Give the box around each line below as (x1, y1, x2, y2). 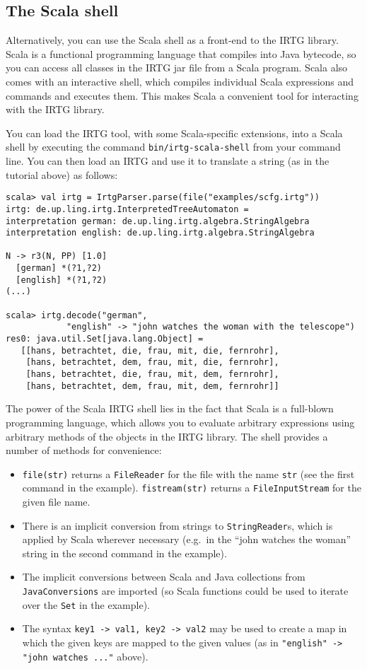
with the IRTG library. (6, 102, 105, 117)
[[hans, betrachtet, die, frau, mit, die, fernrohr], (21, 345, 279, 356)
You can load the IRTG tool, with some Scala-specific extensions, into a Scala (6, 125, 343, 140)
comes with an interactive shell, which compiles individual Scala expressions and (6, 74, 354, 88)
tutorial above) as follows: (6, 167, 118, 182)
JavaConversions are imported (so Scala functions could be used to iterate (22, 583, 349, 598)
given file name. (22, 494, 91, 509)
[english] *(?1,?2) (16, 274, 107, 285)
